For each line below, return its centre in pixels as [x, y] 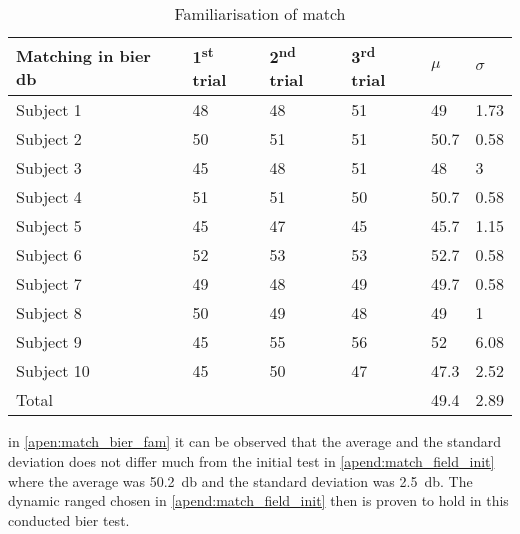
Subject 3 [49, 168]
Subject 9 [49, 342]
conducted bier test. [69, 519]
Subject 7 [49, 284]
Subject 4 [49, 197]
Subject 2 [49, 139]
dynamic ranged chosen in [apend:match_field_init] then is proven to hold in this [258, 500]
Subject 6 [49, 255]
